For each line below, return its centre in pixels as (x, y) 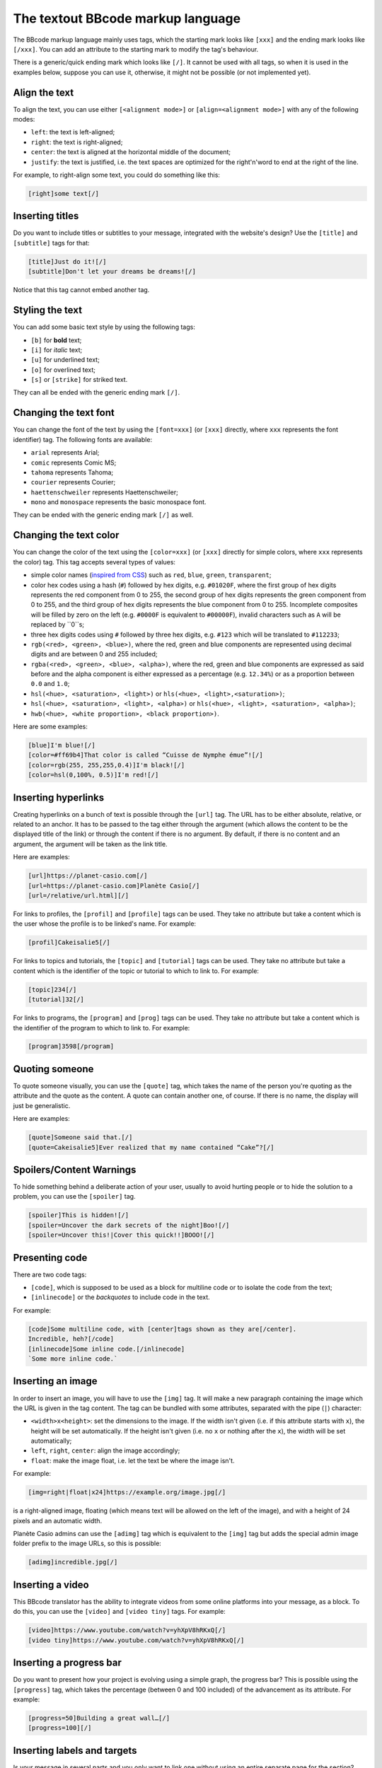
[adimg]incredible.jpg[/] (73, 1562)
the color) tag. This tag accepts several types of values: (94, 562)
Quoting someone (53, 1069)
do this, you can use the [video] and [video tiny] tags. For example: (119, 1612)
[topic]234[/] (52, 989)
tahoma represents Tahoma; (72, 472)
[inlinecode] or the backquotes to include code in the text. (120, 1297)
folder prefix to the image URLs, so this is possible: (87, 1543)
